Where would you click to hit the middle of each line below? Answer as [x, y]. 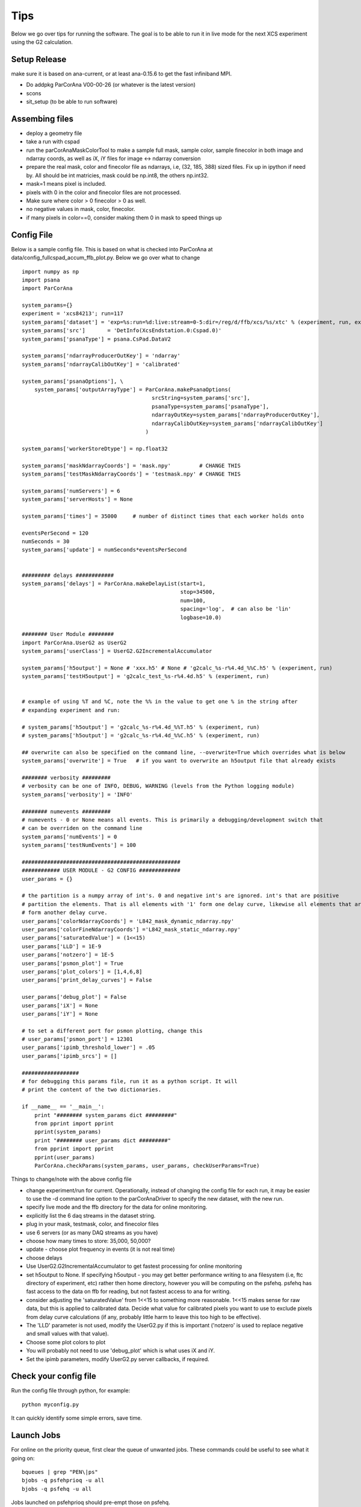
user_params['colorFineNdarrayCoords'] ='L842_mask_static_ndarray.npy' [131, 929]
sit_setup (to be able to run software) [72, 102]
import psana [41, 280]
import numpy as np [51, 272]
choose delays [44, 1257]
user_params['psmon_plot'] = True [73, 963]
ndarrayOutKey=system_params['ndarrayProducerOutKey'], [236, 415]
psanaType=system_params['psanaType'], [210, 406]
